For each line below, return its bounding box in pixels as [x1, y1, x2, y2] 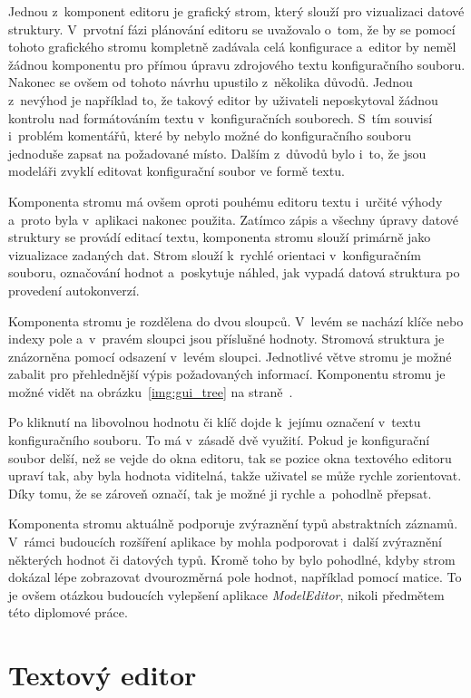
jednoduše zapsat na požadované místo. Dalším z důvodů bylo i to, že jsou [8, 143, 427, 162]
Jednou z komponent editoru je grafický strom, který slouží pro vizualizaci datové [8, 2, 465, 20]
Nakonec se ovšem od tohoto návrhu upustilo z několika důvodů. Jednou [8, 73, 413, 92]
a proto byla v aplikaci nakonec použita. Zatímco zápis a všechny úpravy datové [8, 209, 459, 228]
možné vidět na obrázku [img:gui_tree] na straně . [8, 382, 293, 401]
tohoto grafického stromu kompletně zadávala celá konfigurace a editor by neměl [8, 37, 456, 56]
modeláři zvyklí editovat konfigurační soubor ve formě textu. [8, 161, 345, 180]
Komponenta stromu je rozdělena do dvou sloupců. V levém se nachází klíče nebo [8, 311, 464, 330]
